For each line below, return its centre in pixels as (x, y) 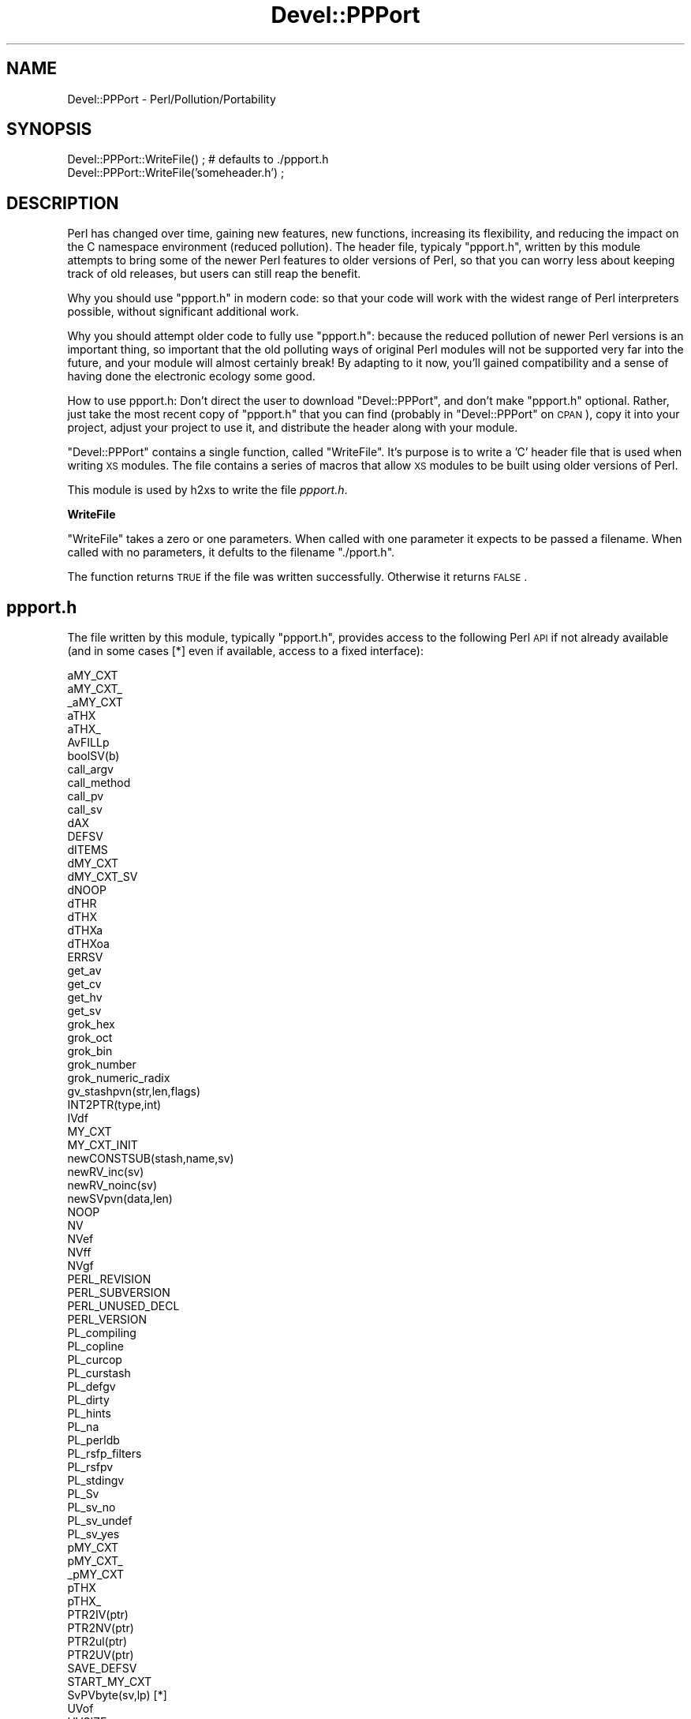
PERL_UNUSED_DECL (123, 1306)
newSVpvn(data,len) (120, 1199)
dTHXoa (88, 944)
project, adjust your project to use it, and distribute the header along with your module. (293, 428)
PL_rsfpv (90, 1467)
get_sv (84, 1011)
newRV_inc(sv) (106, 1172)
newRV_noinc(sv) (112, 1185)
